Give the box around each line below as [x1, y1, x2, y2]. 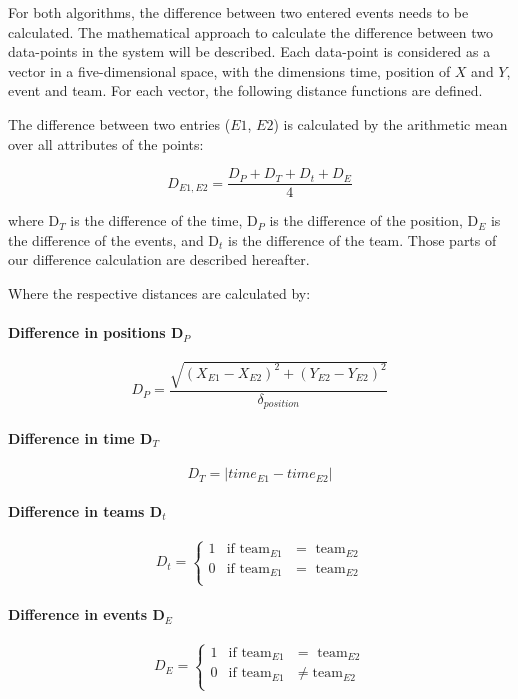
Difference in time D [8, 428, 153, 449]
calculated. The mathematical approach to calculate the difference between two [8, 21, 493, 42]
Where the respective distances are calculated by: [8, 283, 311, 303]
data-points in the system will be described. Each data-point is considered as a [8, 41, 491, 62]
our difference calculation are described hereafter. [8, 249, 310, 270]
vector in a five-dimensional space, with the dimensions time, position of [8, 60, 451, 81]
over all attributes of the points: [8, 133, 204, 154]
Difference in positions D [8, 322, 184, 343]
